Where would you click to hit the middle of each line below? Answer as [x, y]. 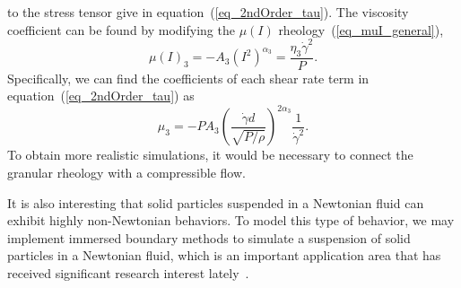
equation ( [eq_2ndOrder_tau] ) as [101, 96]
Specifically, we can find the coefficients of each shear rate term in [188, 78]
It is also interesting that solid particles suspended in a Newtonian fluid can [216, 202]
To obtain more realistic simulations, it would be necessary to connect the [210, 155]
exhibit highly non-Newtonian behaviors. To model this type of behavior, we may [231, 220]
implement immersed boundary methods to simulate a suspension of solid [209, 237]
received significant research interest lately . [128, 272]
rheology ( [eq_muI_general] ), [361, 29]
